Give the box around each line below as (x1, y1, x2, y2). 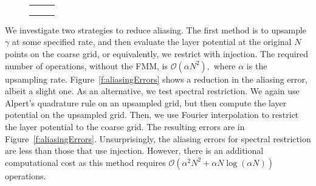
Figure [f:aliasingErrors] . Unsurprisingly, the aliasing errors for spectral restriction (5, 132, 311, 145)
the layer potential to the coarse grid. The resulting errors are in (5, 120, 245, 133)
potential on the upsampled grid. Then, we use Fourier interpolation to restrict (5, 108, 299, 121)
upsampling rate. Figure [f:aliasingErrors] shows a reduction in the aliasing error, (5, 72, 307, 85)
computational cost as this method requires (5, 156, 166, 168)
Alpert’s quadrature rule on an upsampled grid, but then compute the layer (5, 96, 287, 109)
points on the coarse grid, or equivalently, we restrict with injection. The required (5, 47, 309, 60)
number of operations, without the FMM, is (5, 59, 168, 72)
